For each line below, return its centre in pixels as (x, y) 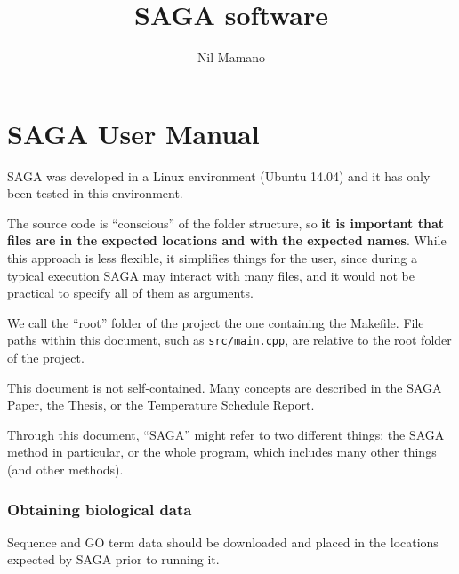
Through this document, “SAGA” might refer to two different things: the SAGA (226, 434)
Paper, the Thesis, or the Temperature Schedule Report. (161, 405)
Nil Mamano (231, 57)
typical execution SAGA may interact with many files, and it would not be (211, 275)
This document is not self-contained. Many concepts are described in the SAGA (225, 387)
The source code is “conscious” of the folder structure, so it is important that (226, 223)
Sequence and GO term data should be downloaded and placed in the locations (223, 542)
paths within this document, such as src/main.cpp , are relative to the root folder (229, 340)
